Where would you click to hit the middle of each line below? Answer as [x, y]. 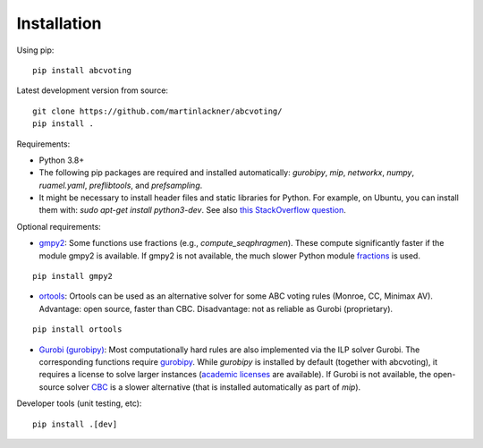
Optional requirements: [59, 226]
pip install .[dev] [75, 424]
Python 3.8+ [62, 160]
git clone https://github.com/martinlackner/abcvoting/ [157, 111]
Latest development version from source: [93, 90]
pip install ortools [77, 330]
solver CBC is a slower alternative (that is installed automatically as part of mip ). [214, 387]
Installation [59, 23]
